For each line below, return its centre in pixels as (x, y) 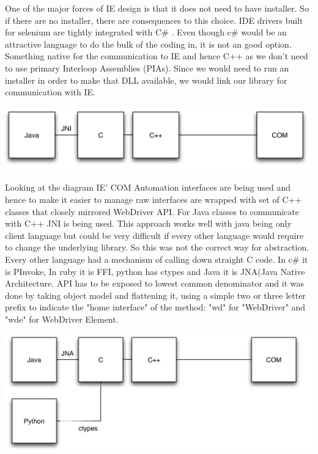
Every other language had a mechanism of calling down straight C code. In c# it (157, 259)
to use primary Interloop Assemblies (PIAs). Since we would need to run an (147, 68)
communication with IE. (50, 92)
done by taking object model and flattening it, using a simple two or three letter (155, 295)
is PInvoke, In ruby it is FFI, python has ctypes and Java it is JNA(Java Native (155, 271)
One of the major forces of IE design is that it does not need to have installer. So (157, 8)
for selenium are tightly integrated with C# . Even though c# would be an (146, 32)
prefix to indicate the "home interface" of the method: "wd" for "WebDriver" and (155, 307)
